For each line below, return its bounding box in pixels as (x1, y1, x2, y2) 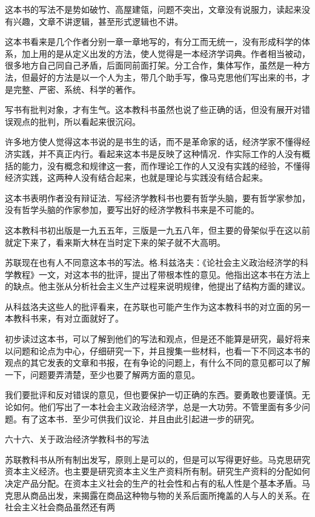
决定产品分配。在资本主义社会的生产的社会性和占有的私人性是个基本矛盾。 (5, 477, 302, 489)
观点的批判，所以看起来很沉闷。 (13, 115, 141, 127)
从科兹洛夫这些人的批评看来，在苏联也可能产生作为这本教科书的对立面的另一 (5, 300, 310, 313)
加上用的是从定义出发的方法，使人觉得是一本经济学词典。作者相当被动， (21, 47, 310, 59)
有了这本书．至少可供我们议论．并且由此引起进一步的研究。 (21, 412, 259, 425)
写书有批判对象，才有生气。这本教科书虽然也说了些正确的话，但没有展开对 (5, 103, 302, 116)
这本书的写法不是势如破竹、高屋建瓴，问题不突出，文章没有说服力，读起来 (5, 3, 302, 15)
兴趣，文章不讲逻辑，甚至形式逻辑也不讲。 (13, 15, 183, 27)
